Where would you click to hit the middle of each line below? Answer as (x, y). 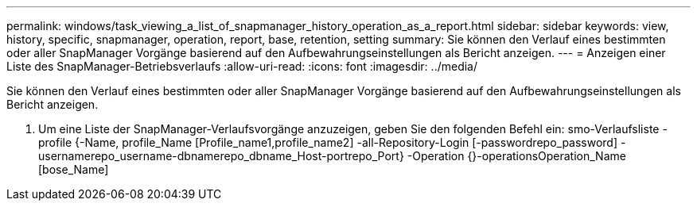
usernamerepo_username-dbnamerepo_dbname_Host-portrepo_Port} (221, 156)
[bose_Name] (74, 169)
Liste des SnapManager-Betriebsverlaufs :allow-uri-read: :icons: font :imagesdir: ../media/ (242, 66)
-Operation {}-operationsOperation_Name (516, 156)
